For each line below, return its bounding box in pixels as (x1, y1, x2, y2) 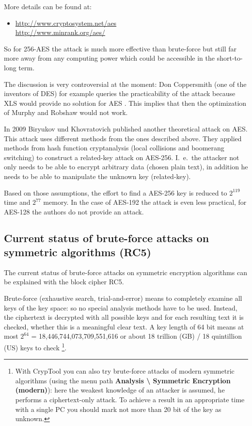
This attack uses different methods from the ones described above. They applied (4, 133, 242, 143)
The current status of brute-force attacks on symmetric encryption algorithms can (4, 267, 247, 277)
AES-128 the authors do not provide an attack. (4, 206, 144, 216)
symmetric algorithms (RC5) (4, 245, 151, 260)
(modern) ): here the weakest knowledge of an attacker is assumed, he (15, 385, 225, 395)
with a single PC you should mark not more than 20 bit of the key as (15, 404, 221, 414)
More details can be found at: (4, 1, 92, 11)
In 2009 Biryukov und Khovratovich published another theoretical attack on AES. (4, 123, 248, 133)
